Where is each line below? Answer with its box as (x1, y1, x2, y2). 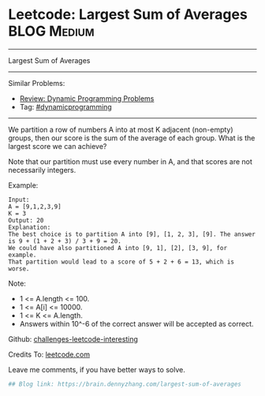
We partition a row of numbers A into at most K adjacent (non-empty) (8, 125, 234, 134)
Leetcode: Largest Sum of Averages (8, 6, 248, 24)
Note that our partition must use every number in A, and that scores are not (8, 156, 252, 166)
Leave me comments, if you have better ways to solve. (8, 364, 185, 374)
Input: (8, 196, 30, 204)
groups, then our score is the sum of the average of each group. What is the (8, 133, 256, 143)
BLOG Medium (8, 22, 95, 40)
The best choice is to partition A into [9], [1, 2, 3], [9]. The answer (8, 230, 256, 238)
